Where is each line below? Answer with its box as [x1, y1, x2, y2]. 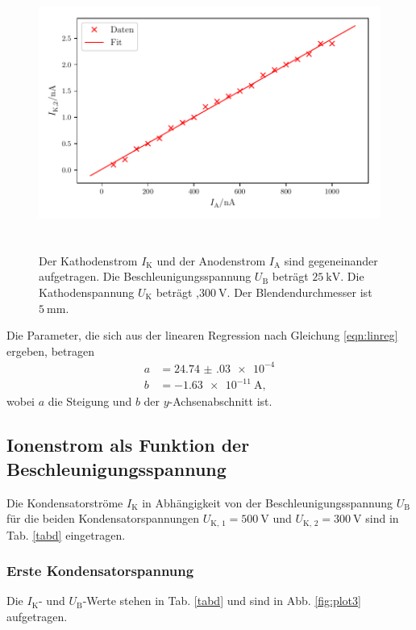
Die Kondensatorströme [6, 494, 123, 511]
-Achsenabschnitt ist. [168, 393, 272, 410]
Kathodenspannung [39, 283, 135, 300]
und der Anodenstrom [156, 252, 266, 269]
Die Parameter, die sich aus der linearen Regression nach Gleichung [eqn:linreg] [6, 327, 398, 344]
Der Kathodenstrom [39, 252, 138, 269]
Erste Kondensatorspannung [6, 561, 194, 581]
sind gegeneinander [284, 252, 378, 269]
